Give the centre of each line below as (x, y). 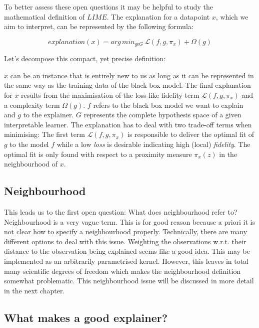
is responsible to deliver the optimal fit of (191, 134)
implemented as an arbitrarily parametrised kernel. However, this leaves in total (126, 261)
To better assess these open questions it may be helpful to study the (108, 7)
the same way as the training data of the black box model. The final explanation (127, 85)
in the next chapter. (34, 290)
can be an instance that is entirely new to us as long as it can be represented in (132, 75)
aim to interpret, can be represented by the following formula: (99, 26)
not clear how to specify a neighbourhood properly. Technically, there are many (126, 231)
